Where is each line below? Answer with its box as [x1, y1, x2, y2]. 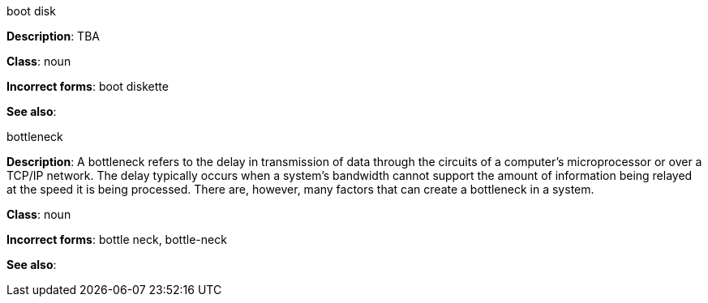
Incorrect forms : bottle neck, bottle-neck [6, 233, 227, 246]
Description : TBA [6, 29, 100, 43]
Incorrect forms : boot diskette [6, 79, 169, 93]
